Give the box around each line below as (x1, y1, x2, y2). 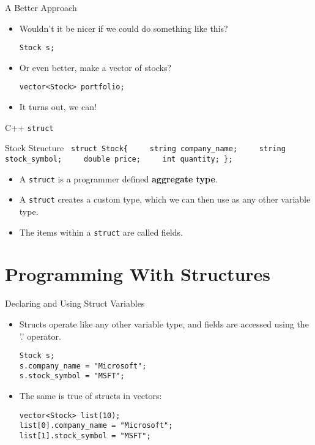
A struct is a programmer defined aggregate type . (19, 172, 218, 185)
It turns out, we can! (19, 100, 97, 113)
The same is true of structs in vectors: (19, 389, 162, 402)
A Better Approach (5, 1, 77, 13)
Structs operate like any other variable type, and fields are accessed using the (19, 317, 309, 330)
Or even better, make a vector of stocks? (19, 61, 172, 73)
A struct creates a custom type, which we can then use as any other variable (19, 193, 311, 206)
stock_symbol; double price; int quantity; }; (5, 155, 233, 163)
